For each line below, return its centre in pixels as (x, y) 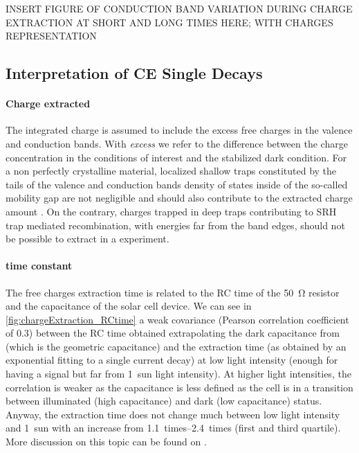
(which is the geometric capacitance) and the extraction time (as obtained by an (176, 346)
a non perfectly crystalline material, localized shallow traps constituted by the (171, 171)
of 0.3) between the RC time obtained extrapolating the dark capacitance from (173, 333)
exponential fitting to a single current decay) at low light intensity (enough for (172, 360)
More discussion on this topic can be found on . (106, 442)
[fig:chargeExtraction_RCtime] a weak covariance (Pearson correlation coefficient (177, 319)
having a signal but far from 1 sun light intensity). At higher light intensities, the (178, 374)
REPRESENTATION (51, 36)
